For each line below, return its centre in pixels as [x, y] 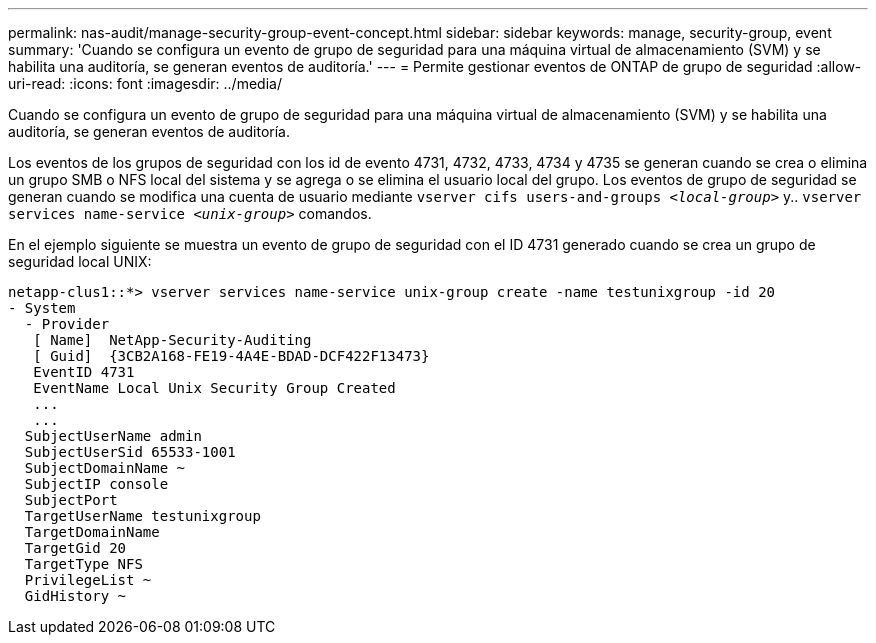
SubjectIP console [96, 484]
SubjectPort [71, 500]
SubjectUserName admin [113, 436]
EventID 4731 [84, 372]
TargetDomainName [92, 532]
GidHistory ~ [75, 596]
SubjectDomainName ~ [105, 468]
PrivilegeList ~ [88, 580]
